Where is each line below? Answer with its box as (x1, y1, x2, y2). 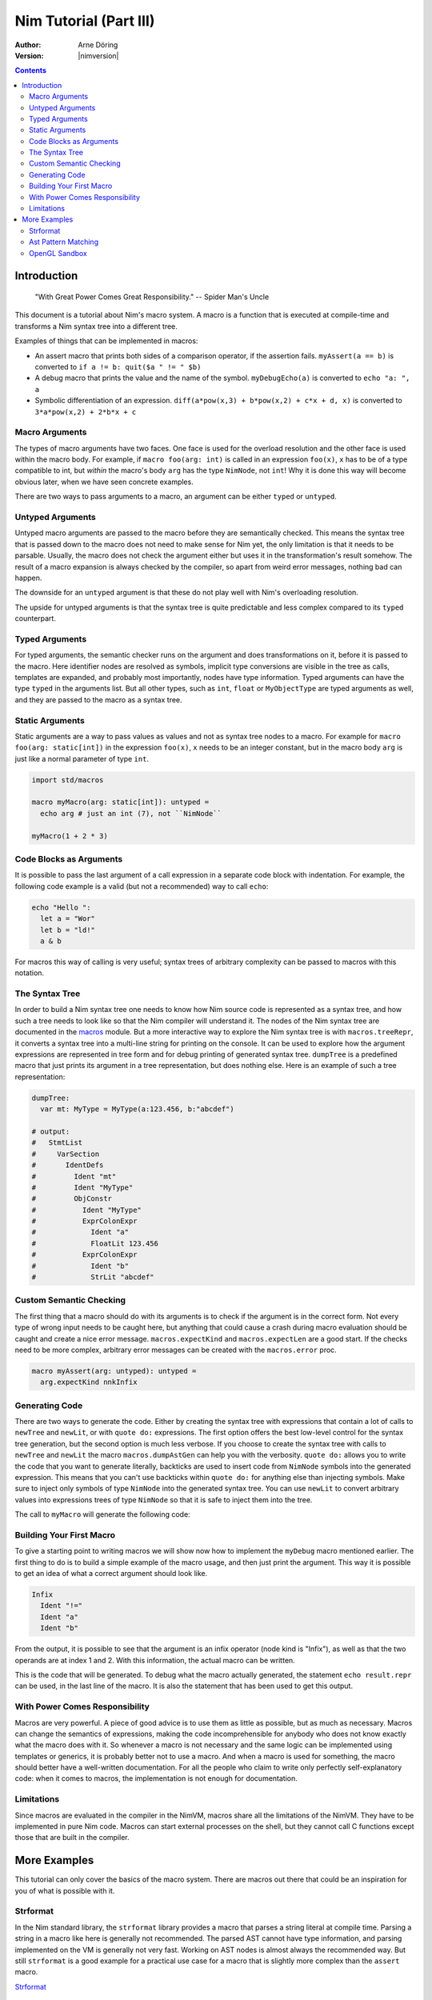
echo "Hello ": (31, 902, 91, 912)
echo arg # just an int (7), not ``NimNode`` (40, 809, 222, 818)
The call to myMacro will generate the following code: (14, 1510, 191, 1519)
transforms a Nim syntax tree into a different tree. (14, 321, 178, 331)
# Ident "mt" (31, 1172, 117, 1181)
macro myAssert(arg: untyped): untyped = (31, 1366, 197, 1375)
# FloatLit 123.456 (31, 1238, 159, 1248)
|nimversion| (78, 50, 119, 60)
